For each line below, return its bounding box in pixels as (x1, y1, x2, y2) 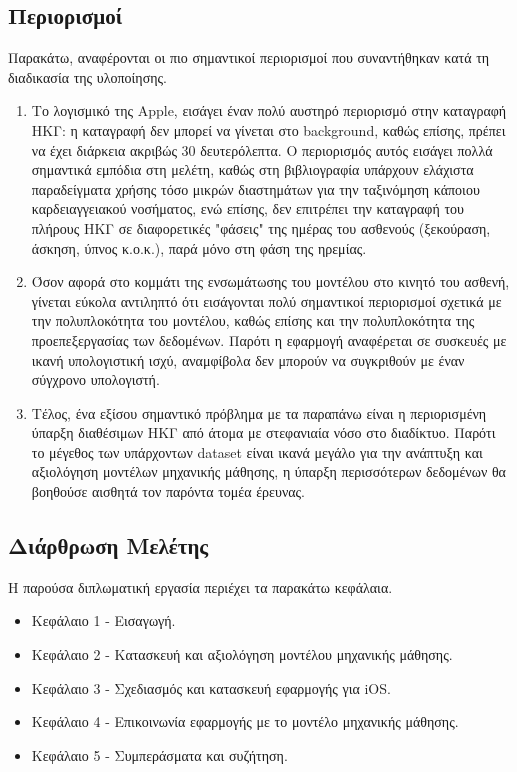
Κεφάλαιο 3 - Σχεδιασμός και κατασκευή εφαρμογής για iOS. (31, 677, 391, 698)
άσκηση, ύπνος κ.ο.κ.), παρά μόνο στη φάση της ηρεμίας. (31, 237, 367, 258)
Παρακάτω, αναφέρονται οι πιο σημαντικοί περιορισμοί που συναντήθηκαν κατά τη (8, 47, 490, 68)
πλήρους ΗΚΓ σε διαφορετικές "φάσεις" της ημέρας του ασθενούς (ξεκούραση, (31, 217, 491, 238)
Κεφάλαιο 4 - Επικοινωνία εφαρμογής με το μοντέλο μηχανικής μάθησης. (31, 711, 459, 732)
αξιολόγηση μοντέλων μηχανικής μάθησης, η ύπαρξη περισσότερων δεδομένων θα (31, 461, 506, 482)
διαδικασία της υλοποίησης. (8, 66, 167, 87)
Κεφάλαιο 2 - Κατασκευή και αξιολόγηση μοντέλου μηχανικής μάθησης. (31, 644, 453, 665)
